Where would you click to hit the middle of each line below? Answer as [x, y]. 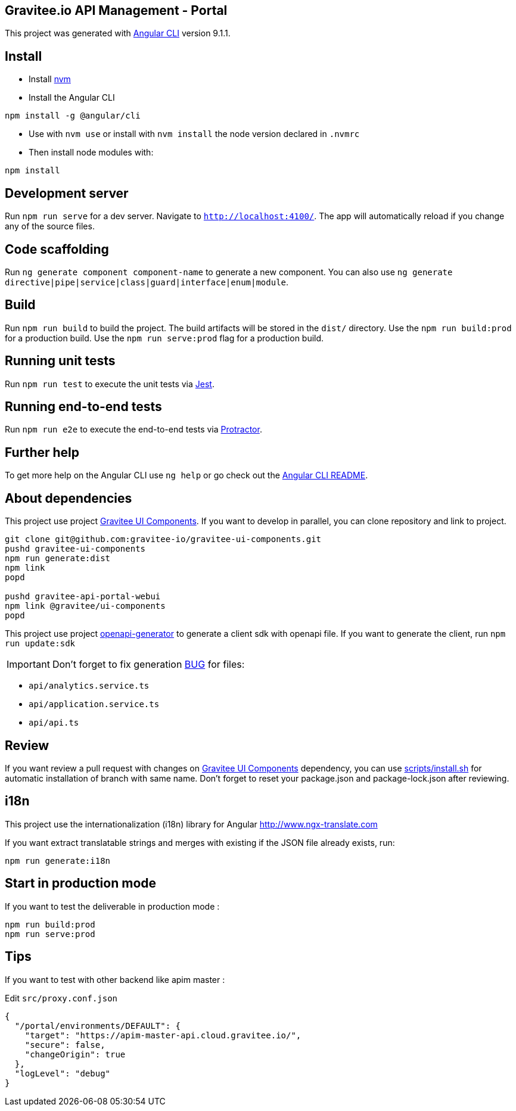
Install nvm [50, 79]
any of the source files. [50, 226]
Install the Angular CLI [72, 98]
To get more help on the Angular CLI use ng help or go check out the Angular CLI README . [186, 475]
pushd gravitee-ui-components [75, 549]
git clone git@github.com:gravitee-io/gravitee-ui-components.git [163, 539]
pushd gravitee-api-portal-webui [83, 597]
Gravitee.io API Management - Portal [116, 10]
